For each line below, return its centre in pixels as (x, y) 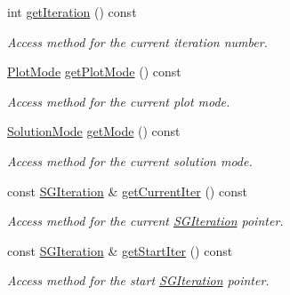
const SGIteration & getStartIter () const (120, 250)
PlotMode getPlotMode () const (94, 72)
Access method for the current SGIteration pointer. (145, 221)
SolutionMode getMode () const (94, 131)
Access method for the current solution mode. (130, 160)
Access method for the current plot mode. (119, 101)
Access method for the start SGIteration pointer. (138, 280)
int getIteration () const (72, 12)
